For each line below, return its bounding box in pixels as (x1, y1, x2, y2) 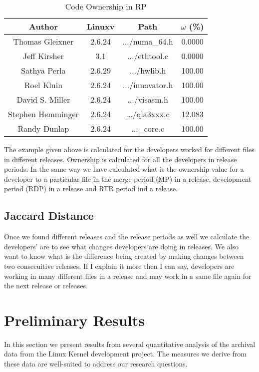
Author (29, 21, 58, 32)
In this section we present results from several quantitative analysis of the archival (4, 338, 256, 349)
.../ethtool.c (127, 50, 168, 62)
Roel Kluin (24, 79, 63, 91)
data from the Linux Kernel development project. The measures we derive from (4, 348, 247, 359)
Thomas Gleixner (13, 36, 74, 47)
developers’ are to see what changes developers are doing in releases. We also (4, 241, 239, 251)
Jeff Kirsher (23, 50, 64, 62)
